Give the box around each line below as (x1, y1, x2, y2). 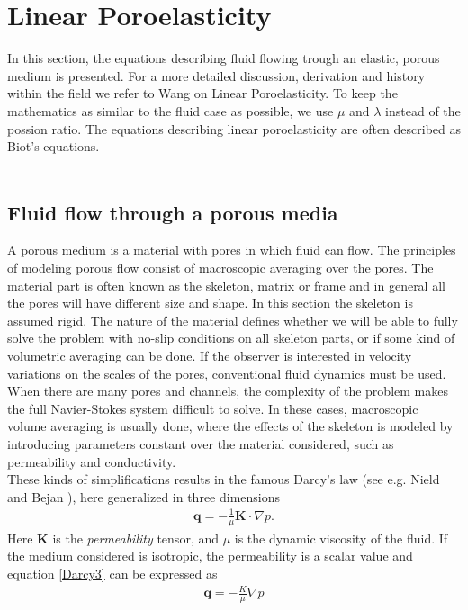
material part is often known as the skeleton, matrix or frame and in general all (7, 275, 445, 294)
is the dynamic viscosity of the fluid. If (234, 528, 448, 547)
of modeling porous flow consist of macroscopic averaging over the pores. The (7, 258, 434, 277)
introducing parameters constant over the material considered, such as (7, 435, 394, 453)
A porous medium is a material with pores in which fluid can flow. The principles (7, 240, 456, 259)
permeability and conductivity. (7, 452, 176, 471)
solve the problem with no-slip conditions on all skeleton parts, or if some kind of (7, 328, 455, 347)
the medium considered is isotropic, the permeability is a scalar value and (7, 546, 413, 565)
